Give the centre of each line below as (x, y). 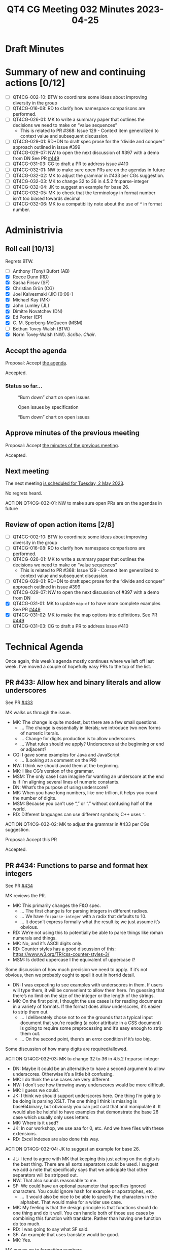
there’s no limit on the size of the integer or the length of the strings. (84, 996)
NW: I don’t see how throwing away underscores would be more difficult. (89, 1085)
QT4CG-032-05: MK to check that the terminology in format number (84, 193)
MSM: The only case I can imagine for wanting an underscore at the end (88, 776)
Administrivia (34, 230)
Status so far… (24, 386)
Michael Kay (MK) (31, 300)
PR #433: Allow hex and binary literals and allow (83, 682)
